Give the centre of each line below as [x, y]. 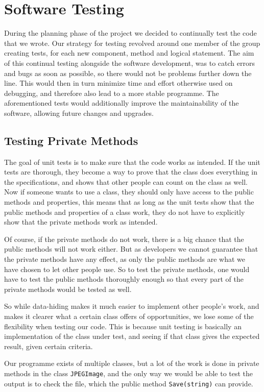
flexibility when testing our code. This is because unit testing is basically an [123, 326]
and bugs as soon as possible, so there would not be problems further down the [128, 73]
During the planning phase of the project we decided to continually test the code [130, 33]
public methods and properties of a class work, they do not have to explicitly [125, 212]
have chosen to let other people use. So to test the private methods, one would [127, 269]
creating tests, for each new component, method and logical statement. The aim [129, 53]
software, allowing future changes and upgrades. [79, 113]
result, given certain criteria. [49, 346]
